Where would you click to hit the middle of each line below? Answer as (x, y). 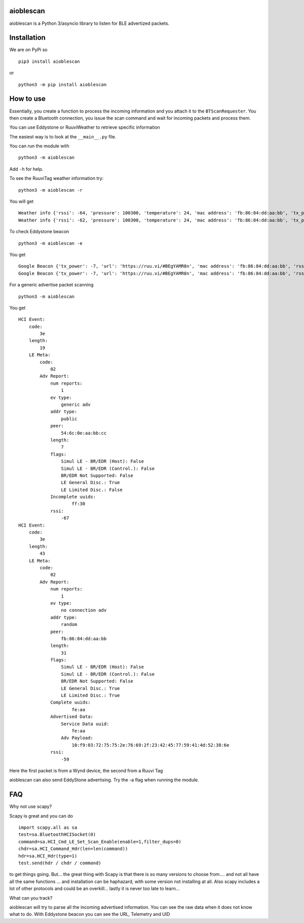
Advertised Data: (72, 717)
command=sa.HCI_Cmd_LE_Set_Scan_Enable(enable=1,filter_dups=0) (100, 842)
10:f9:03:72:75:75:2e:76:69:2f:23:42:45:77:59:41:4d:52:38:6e (150, 745)
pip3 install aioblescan (49, 61)
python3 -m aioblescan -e (51, 243)
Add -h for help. (26, 169)
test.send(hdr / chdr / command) (60, 863)
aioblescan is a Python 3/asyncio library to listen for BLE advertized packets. (89, 23)
